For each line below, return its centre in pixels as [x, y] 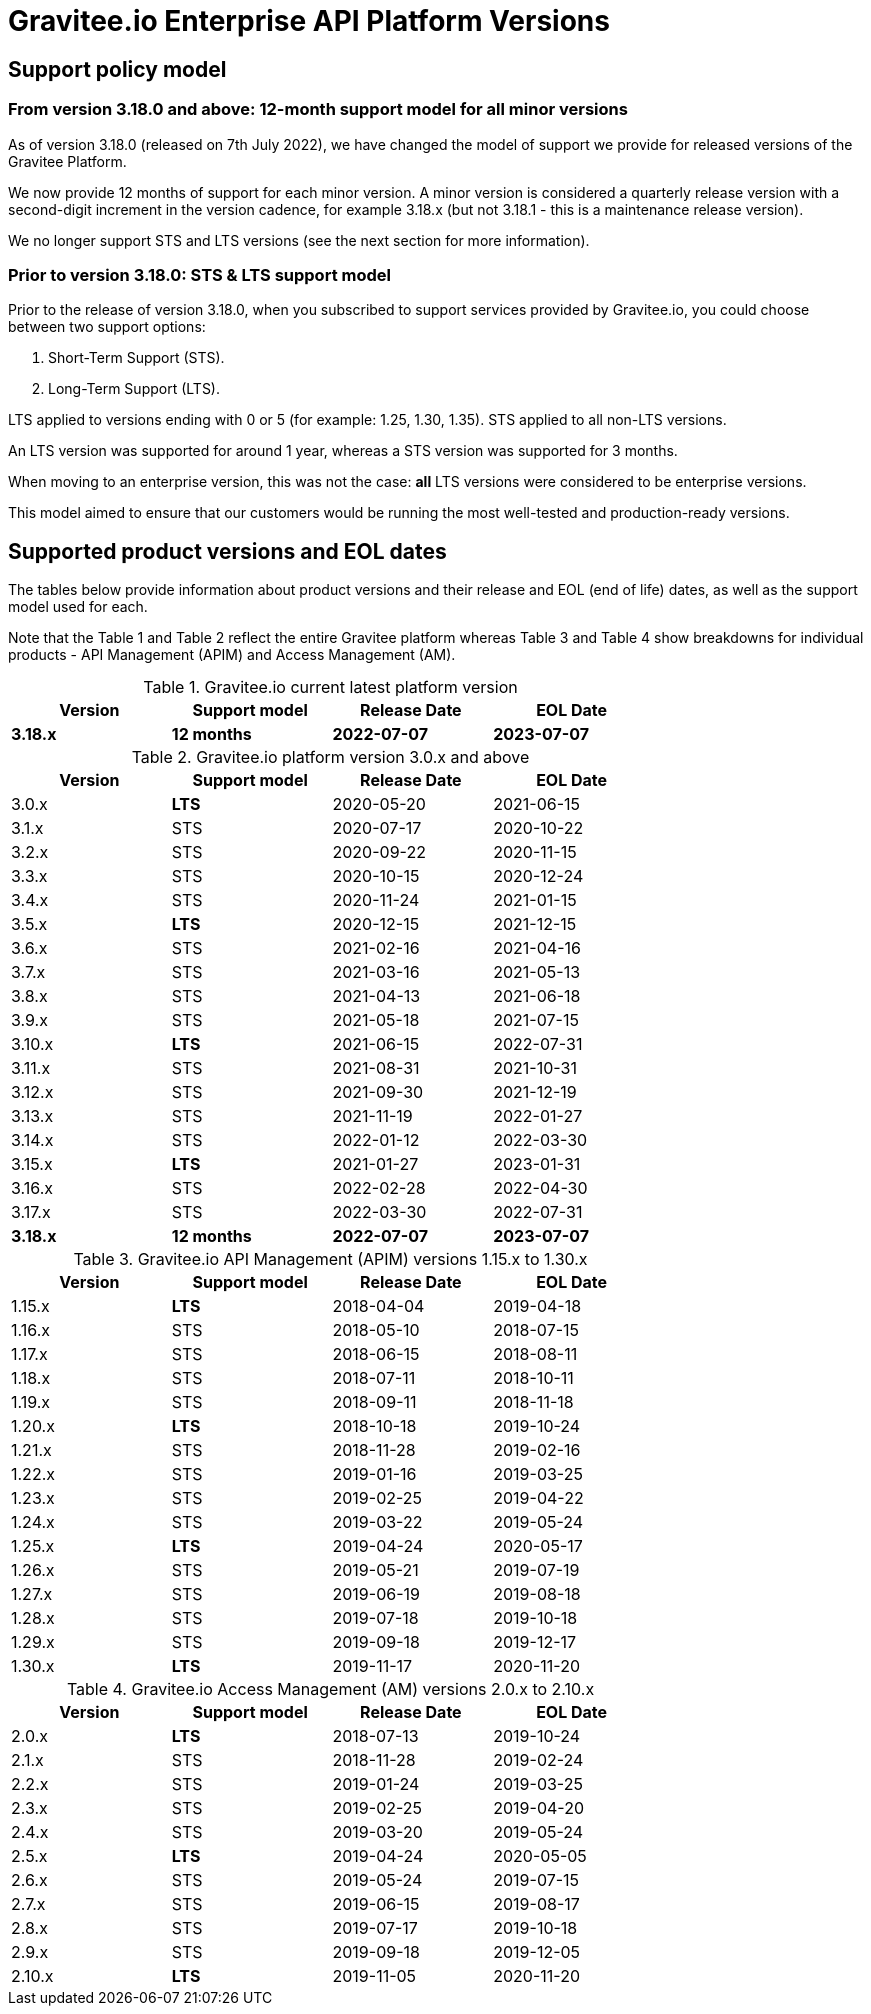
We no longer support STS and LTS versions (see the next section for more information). [299, 240]
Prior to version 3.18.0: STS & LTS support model [199, 274]
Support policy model [117, 69]
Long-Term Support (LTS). [134, 389]
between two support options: [107, 327]
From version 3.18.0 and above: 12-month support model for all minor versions [318, 109]
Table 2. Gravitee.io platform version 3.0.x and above [330, 757]
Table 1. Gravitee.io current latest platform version [330, 687]
